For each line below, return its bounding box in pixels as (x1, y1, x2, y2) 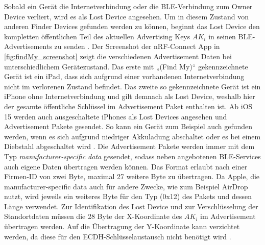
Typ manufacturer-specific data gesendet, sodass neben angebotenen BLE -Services (4, 151, 261, 161)
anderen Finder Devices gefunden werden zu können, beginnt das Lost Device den (4, 21, 260, 32)
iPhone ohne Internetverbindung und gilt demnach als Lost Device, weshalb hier (4, 91, 255, 102)
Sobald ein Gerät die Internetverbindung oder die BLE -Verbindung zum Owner (4, 1, 253, 11)
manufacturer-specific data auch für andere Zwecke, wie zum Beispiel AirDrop (4, 181, 248, 191)
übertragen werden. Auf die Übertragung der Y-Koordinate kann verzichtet (4, 221, 240, 232)
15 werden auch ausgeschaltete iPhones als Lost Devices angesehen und (4, 111, 227, 121)
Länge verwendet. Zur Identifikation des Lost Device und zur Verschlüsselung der (4, 201, 258, 211)
